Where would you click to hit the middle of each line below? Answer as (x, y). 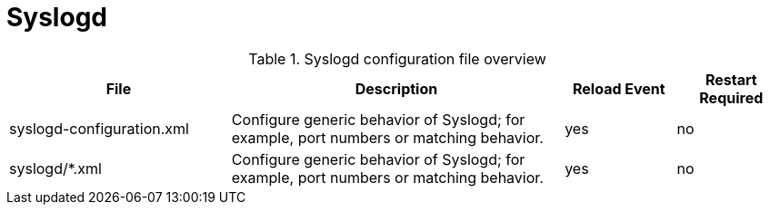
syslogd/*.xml (55, 168)
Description (396, 88)
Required (731, 97)
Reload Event (619, 88)
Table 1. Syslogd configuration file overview (397, 58)
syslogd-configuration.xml (99, 128)
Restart (731, 79)
